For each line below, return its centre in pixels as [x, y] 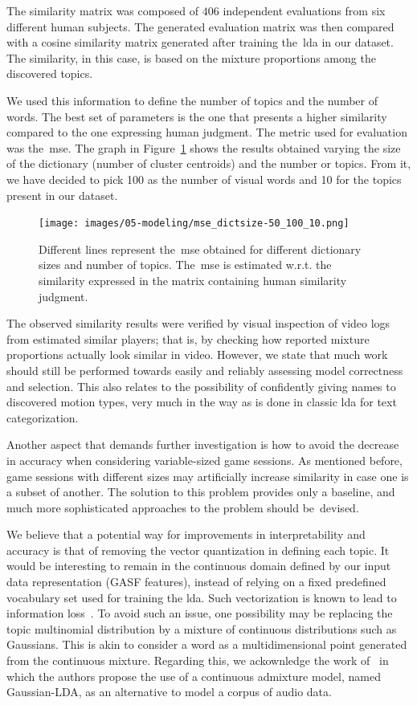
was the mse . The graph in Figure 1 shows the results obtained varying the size [204, 147]
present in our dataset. [62, 195]
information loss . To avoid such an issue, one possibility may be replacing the [200, 613]
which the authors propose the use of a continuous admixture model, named [194, 676]
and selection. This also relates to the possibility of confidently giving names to [201, 386]
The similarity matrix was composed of [103, 10]
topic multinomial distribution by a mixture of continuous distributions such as [202, 628]
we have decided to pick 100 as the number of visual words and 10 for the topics [204, 179]
